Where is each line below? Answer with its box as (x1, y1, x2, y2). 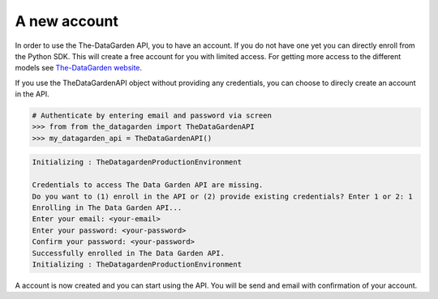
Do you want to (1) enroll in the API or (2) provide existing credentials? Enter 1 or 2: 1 (32, 191, 413, 201)
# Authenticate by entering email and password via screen (32, 111, 272, 121)
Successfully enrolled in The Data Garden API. (32, 248, 225, 258)
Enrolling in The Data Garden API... (32, 203, 182, 212)
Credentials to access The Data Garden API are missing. (32, 181, 264, 190)
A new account (15, 12, 119, 30)
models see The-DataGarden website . (15, 63, 142, 73)
